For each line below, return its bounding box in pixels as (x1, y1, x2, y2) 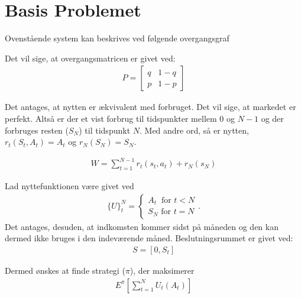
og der (261, 112, 284, 124)
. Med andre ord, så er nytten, (140, 124, 249, 136)
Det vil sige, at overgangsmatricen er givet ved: (5, 51, 176, 64)
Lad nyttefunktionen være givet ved (5, 180, 134, 192)
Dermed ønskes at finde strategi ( (5, 264, 125, 276)
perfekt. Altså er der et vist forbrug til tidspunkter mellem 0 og (5, 112, 235, 124)
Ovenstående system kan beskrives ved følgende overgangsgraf (5, 32, 229, 44)
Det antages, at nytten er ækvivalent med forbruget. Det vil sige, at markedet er (5, 101, 296, 113)
